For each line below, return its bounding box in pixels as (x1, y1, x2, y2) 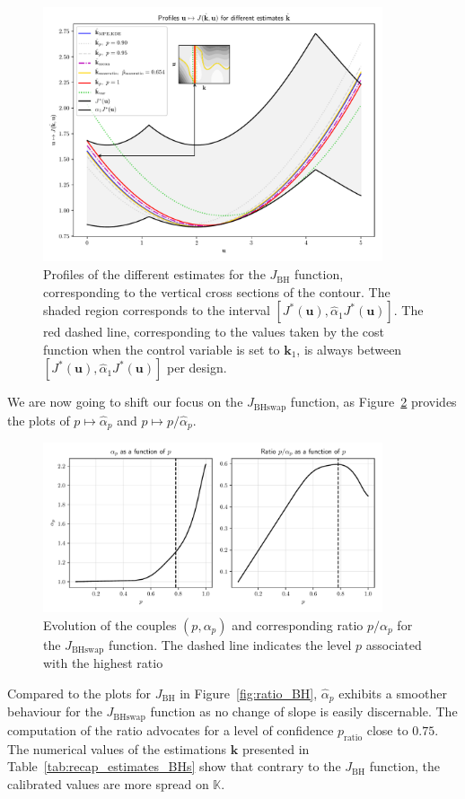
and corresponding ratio (232, 615, 364, 634)
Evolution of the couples (43, 615, 177, 634)
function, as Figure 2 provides (290, 392, 457, 411)
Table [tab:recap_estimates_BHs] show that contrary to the (7, 757, 341, 776)
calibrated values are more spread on (7, 775, 209, 794)
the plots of (7, 410, 70, 429)
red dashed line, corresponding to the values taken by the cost (43, 322, 384, 341)
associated (365, 635, 422, 654)
